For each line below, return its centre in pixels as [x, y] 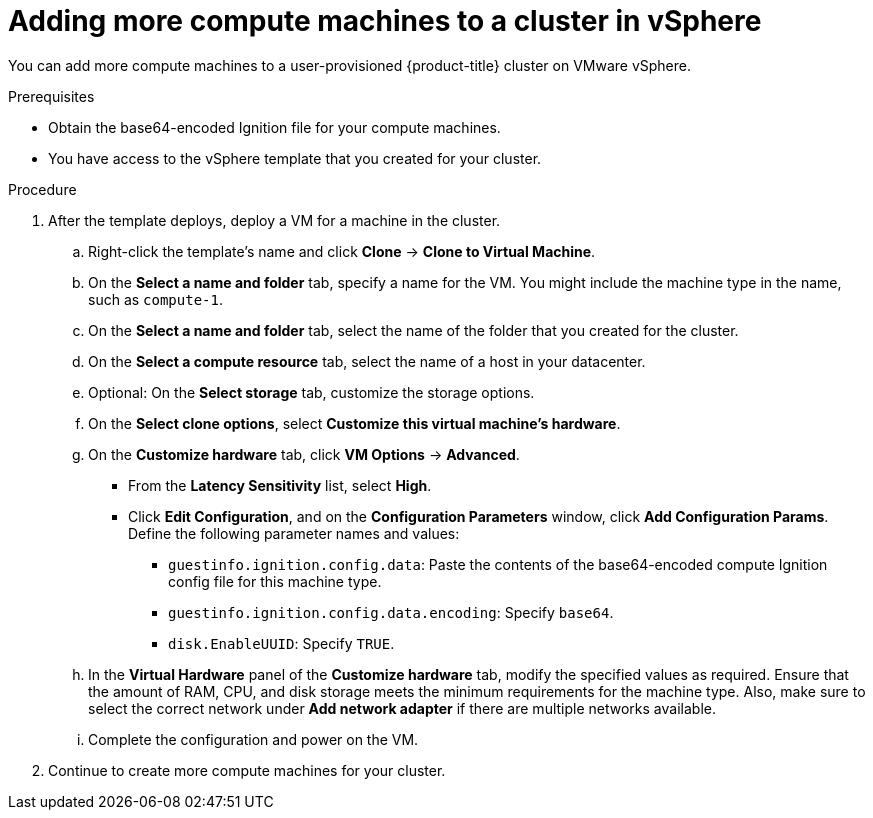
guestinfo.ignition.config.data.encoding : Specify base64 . [391, 612]
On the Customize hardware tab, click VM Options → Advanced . [304, 454]
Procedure [42, 189]
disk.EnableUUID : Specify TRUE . [281, 643]
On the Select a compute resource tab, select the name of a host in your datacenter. [367, 361]
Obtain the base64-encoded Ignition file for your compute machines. [274, 127]
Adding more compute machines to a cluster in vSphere [385, 21]
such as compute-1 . [155, 299]
